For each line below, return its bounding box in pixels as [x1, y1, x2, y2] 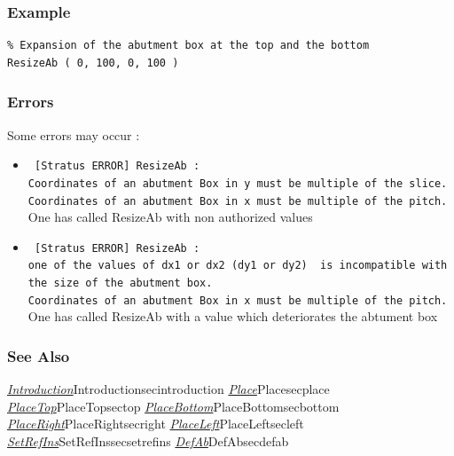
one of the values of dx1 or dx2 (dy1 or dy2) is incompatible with [27, 259, 448, 272]
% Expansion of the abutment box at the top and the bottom [7, 39, 370, 52]
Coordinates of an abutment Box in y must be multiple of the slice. [27, 177, 448, 190]
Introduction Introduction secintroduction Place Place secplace [7, 380, 330, 398]
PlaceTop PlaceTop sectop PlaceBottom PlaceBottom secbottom [7, 397, 340, 415]
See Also [7, 344, 70, 366]
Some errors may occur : [7, 125, 140, 144]
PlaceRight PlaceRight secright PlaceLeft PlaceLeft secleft [7, 414, 304, 433]
